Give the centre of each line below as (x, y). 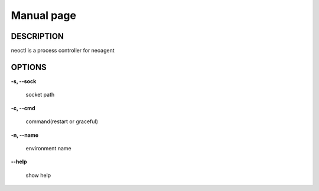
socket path (40, 95)
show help (38, 175)
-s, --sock (24, 81)
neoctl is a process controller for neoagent (63, 51)
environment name (48, 148)
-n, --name (25, 135)
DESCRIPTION (38, 36)
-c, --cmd (23, 108)
